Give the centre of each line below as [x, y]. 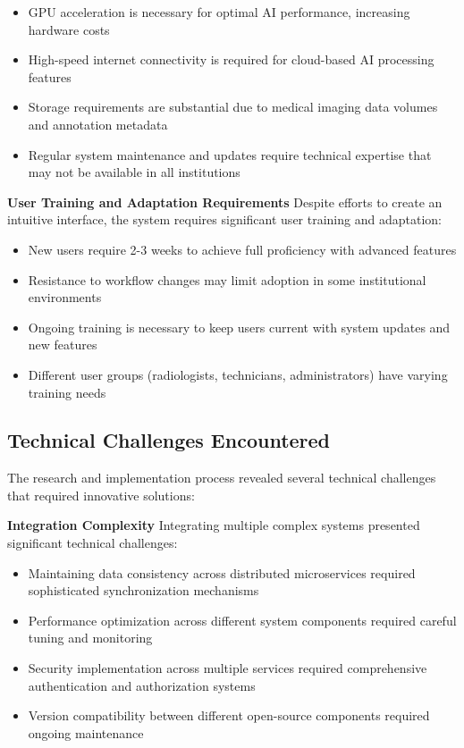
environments [65, 297]
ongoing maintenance [86, 732]
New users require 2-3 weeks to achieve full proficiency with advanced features [242, 249]
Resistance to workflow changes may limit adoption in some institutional [227, 279]
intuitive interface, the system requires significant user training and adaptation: [224, 219]
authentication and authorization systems [142, 685]
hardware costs [69, 29]
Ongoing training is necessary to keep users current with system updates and [239, 327]
